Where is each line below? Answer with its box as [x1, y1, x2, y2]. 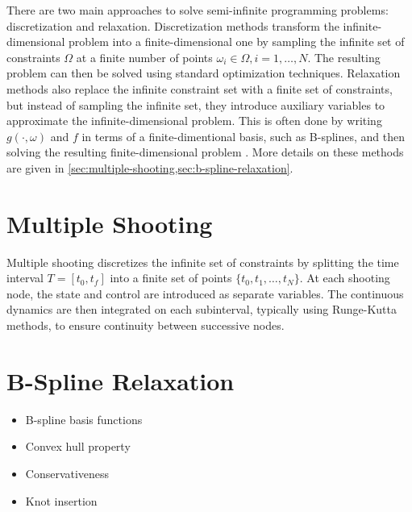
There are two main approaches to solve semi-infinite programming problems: [6, 2, 389, 18]
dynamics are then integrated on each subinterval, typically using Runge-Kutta [6, 301, 397, 318]
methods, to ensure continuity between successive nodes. [6, 317, 285, 334]
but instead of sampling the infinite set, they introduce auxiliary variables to [6, 96, 385, 113]
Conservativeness [25, 464, 110, 481]
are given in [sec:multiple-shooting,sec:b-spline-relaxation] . [6, 159, 293, 176]
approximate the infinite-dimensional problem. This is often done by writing [6, 112, 382, 129]
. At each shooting [299, 269, 390, 286]
